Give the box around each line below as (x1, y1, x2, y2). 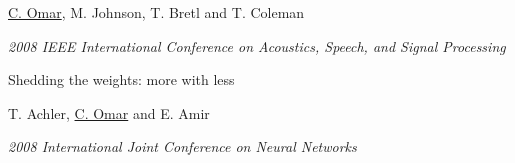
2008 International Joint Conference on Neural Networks (8, 136, 357, 157)
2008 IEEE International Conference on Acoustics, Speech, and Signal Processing (8, 35, 506, 56)
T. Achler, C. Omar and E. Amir (8, 102, 210, 123)
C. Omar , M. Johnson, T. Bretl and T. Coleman (8, 2, 305, 22)
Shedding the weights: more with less (8, 69, 235, 90)
